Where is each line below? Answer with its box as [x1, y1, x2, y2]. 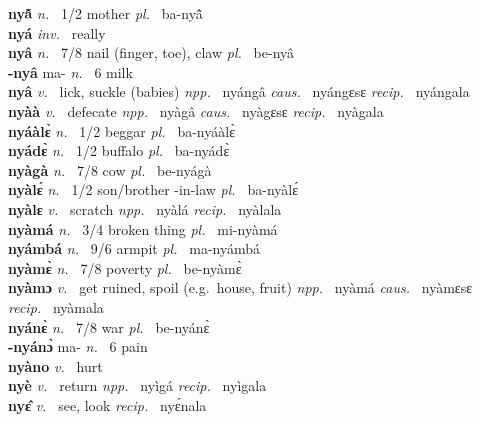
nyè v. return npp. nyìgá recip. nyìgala [8, 375, 267, 396]
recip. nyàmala [8, 296, 104, 317]
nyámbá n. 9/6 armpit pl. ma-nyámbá [8, 238, 261, 259]
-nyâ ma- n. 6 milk [8, 61, 133, 82]
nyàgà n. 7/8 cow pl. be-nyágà [8, 159, 212, 180]
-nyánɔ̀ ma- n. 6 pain [8, 336, 148, 357]
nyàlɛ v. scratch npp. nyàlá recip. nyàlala [8, 198, 282, 219]
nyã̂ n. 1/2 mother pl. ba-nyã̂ [8, 3, 203, 23]
